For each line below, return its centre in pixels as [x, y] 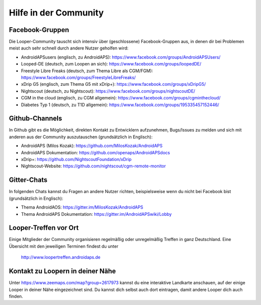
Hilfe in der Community [56, 13]
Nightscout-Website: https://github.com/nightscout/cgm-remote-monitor [94, 166]
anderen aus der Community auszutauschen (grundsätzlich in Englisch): [81, 137]
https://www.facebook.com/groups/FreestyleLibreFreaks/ [79, 78]
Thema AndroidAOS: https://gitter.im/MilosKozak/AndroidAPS [82, 207]
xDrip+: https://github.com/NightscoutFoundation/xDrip [76, 160]
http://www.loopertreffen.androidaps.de [61, 257]
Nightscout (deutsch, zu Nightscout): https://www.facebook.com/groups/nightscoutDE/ [108, 91]
